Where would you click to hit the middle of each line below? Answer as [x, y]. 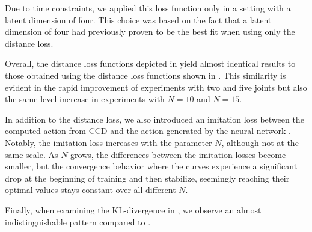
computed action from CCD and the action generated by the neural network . [148, 131]
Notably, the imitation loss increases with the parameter [109, 142]
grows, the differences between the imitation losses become [178, 154]
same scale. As [32, 154]
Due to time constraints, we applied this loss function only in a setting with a [148, 8]
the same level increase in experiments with [85, 99]
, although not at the [260, 142]
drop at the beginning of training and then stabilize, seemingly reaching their [147, 178]
